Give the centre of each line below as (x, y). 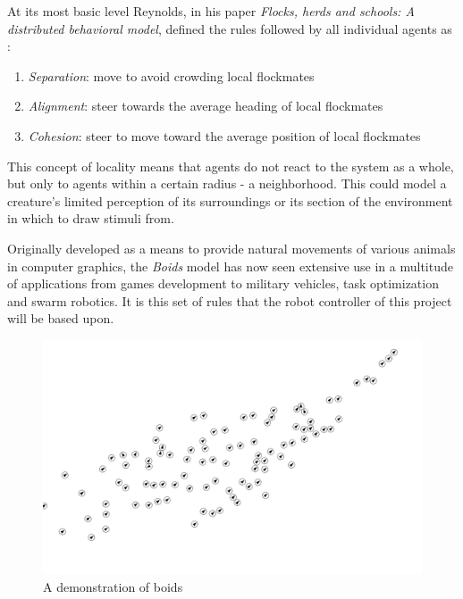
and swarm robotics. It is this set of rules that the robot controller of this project (230, 300)
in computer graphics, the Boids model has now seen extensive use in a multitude (230, 266)
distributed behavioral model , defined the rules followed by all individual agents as (230, 28)
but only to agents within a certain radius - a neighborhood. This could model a (227, 183)
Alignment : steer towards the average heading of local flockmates (206, 106)
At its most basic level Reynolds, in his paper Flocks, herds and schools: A (211, 11)
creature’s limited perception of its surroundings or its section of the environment (230, 200)
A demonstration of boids (113, 587)
